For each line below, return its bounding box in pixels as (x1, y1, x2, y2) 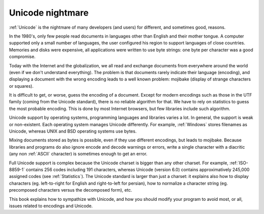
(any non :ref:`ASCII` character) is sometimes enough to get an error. (9, 151, 148, 157)
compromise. (9, 54, 36, 59)
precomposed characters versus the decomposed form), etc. (9, 187, 132, 193)
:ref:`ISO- (229, 160, 248, 166)
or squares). (9, 83, 34, 89)
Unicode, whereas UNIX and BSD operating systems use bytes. (9, 128, 137, 134)
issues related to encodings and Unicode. (9, 203, 93, 209)
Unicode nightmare (9, 7, 89, 18)
